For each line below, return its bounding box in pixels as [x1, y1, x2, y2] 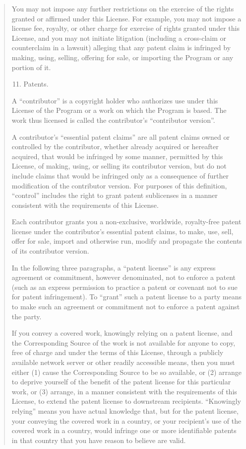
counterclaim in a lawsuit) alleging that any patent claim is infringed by [11, 42, 231, 53]
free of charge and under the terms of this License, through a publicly [11, 347, 224, 358]
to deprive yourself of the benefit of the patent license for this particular [11, 376, 231, 387]
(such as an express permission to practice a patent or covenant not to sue [11, 281, 238, 292]
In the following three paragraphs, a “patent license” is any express [11, 262, 216, 272]
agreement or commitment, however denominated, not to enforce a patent [11, 272, 236, 282]
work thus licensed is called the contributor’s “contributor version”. [11, 114, 215, 125]
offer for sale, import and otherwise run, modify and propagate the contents [11, 236, 242, 246]
